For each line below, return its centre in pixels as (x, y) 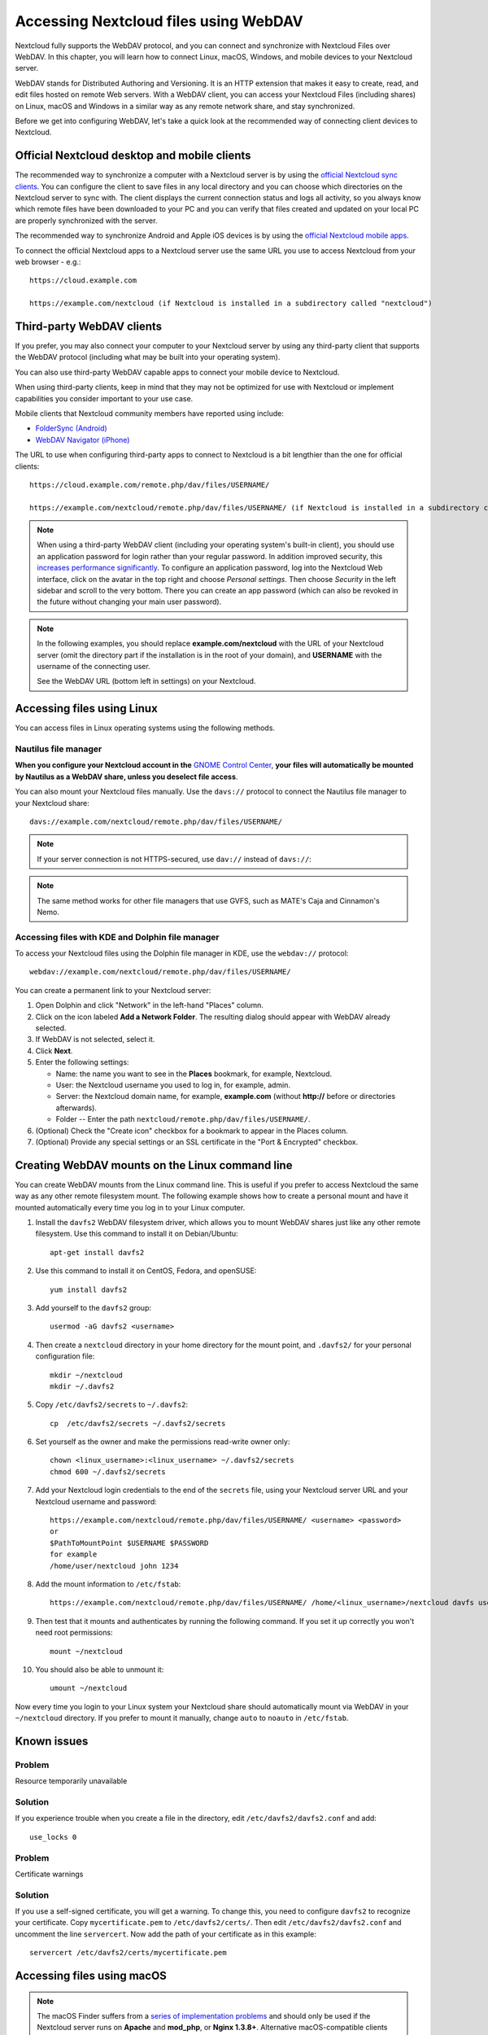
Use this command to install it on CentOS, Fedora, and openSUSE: (146, 1271)
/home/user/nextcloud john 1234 (114, 1566)
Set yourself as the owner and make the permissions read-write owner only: (163, 1442)
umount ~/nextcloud (89, 1688)
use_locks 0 (53, 1837)
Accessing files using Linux (86, 709)
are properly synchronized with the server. (86, 221)
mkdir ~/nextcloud (87, 1375)
